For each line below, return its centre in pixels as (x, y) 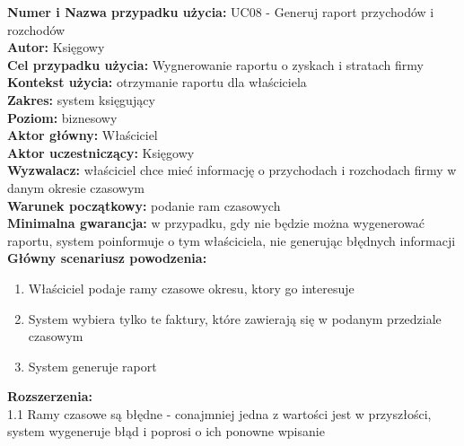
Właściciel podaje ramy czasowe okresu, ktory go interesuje (191, 288)
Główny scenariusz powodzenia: (107, 258)
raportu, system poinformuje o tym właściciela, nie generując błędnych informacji (232, 240)
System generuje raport (92, 366)
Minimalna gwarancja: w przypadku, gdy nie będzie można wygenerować (216, 223)
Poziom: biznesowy (62, 117)
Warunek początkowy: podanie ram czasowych (144, 205)
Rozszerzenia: (50, 396)
